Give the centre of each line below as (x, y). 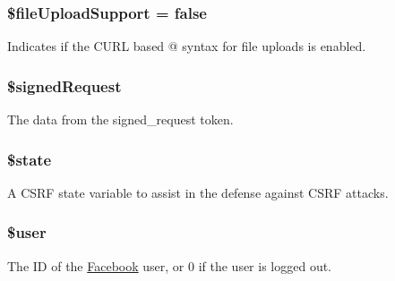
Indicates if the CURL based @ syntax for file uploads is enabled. (187, 46)
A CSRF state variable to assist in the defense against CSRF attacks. (198, 192)
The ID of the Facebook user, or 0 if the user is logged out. (170, 265)
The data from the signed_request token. (120, 119)
